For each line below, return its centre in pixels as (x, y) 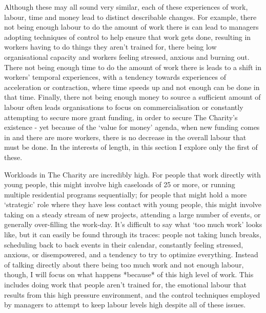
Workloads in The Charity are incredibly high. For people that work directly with (132, 174)
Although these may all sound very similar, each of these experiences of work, (126, 7)
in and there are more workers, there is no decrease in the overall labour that (125, 137)
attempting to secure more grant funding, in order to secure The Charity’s (121, 117)
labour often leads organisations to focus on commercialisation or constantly (124, 107)
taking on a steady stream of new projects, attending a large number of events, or (132, 214)
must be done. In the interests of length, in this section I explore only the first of (131, 147)
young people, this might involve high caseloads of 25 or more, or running (120, 184)
